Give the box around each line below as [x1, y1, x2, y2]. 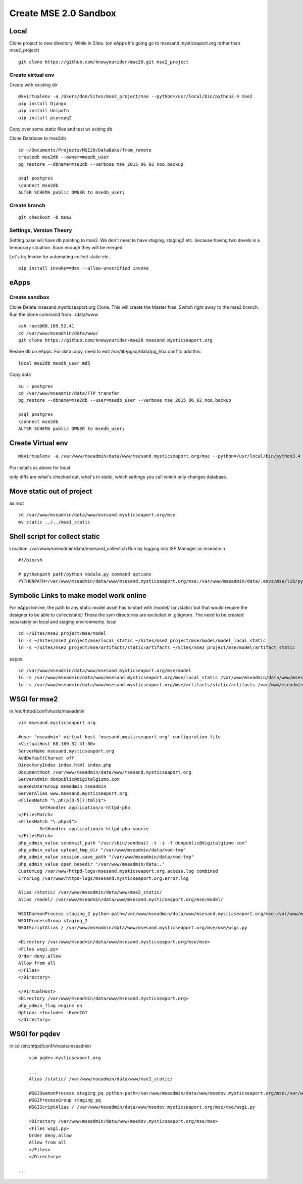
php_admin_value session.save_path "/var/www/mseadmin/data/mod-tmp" [18, 854, 194, 860]
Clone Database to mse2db [9, 135, 67, 141]
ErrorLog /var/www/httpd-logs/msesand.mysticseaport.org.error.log [18, 875, 189, 881]
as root [9, 500, 24, 506]
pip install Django [18, 101, 67, 106]
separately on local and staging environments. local [9, 619, 117, 625]
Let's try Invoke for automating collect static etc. [9, 253, 110, 260]
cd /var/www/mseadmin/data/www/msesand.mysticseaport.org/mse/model [18, 668, 191, 673]
